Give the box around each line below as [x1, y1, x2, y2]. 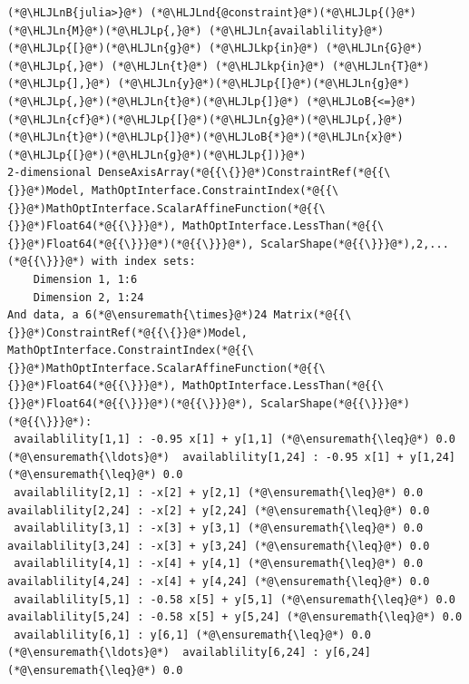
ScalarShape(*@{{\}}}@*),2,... [260, 237, 449, 250]
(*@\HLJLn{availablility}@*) [208, 24, 385, 37]
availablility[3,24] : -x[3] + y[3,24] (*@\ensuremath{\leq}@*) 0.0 [7, 539, 430, 552]
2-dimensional [7, 166, 93, 180]
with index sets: [92, 255, 196, 269]
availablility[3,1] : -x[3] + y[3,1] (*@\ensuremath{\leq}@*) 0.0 [14, 522, 424, 535]
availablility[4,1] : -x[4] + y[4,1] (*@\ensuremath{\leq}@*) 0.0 [14, 557, 424, 571]
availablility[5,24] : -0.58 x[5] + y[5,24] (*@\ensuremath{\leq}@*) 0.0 [7, 611, 463, 624]
